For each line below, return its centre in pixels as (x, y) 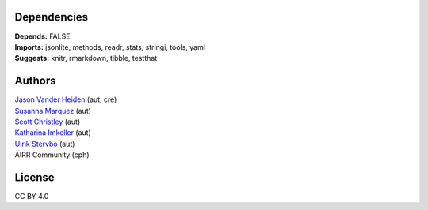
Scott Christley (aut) (48, 122)
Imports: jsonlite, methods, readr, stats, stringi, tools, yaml (110, 47)
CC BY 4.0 (32, 197)
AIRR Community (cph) (52, 155)
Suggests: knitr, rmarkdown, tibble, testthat (86, 58)
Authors (35, 81)
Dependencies (52, 17)
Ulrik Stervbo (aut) (45, 144)
